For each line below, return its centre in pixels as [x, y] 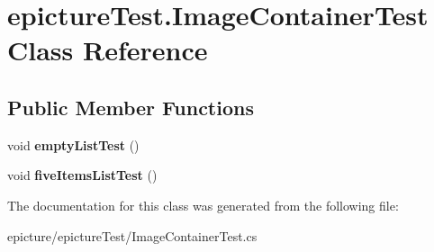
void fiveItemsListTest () [82, 175]
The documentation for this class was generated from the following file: [203, 205]
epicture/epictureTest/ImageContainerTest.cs [132, 235]
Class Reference [108, 50]
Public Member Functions [131, 107]
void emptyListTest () [73, 144]
